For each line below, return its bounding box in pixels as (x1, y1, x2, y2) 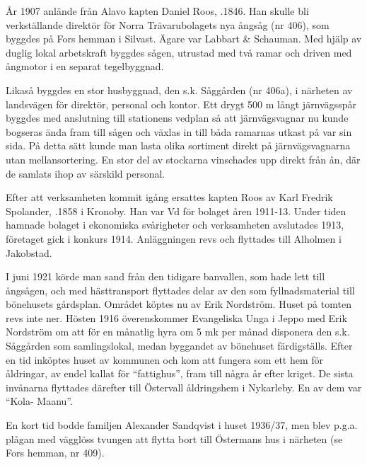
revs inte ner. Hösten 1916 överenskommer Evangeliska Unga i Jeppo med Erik (6, 310, 347, 325)
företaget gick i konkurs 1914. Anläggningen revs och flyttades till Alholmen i (6, 231, 342, 246)
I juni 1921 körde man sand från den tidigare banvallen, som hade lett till (6, 269, 325, 284)
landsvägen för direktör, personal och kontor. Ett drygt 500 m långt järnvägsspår (6, 96, 356, 111)
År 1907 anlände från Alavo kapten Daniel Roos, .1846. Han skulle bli (6, 4, 309, 18)
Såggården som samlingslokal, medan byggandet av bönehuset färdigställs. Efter (6, 338, 353, 353)
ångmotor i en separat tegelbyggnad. (6, 59, 164, 74)
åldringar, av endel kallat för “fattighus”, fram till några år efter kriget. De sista (6, 366, 354, 381)
